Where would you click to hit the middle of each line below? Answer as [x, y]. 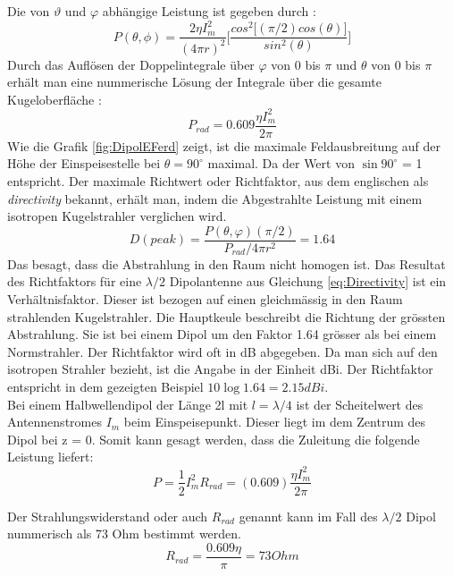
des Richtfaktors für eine [75, 281]
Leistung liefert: [50, 457]
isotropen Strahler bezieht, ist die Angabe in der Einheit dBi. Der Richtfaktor [220, 369]
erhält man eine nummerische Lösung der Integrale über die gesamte [195, 82]
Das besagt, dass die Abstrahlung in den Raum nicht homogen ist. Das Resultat [226, 263]
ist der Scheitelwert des [360, 404]
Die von [29, 11]
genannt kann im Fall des [308, 516]
